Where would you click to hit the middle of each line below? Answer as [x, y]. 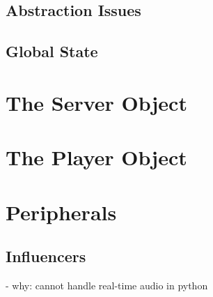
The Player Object [96, 157]
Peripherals [61, 212]
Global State [52, 51]
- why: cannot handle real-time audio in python [107, 285]
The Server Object [96, 102]
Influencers [46, 256]
